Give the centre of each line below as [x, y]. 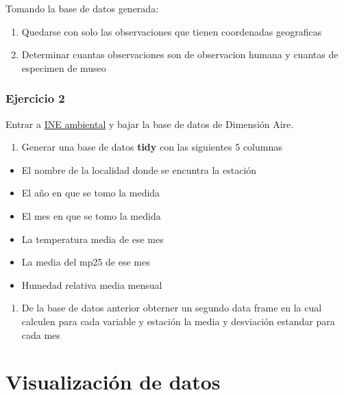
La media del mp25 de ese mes [86, 262]
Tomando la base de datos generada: [82, 8]
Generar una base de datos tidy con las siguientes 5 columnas [152, 147]
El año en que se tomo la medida [91, 193]
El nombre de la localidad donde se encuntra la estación [139, 169]
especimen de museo [64, 67]
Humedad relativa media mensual [92, 284]
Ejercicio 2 [35, 98]
